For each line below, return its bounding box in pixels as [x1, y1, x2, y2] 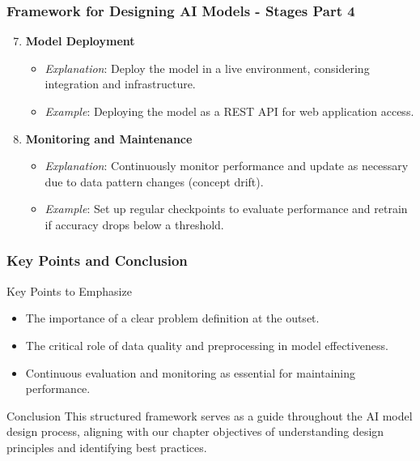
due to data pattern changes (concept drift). [45, 173, 264, 190]
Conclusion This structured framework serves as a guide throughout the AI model [6, 407, 413, 424]
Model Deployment [25, 32, 135, 49]
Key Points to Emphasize [6, 282, 132, 299]
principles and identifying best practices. [6, 438, 207, 455]
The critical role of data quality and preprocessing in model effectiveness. [25, 336, 388, 353]
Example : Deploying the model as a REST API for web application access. [45, 103, 414, 119]
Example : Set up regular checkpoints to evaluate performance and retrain [45, 200, 408, 217]
